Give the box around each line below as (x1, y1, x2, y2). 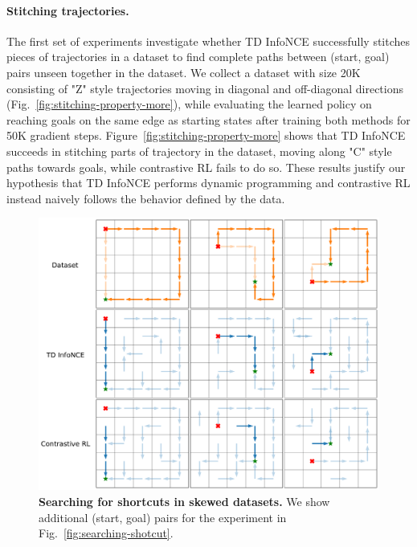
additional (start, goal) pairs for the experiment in (39, 508, 287, 525)
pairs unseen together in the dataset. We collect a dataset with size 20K (6, 63, 361, 80)
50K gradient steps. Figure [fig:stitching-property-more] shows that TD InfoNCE (6, 127, 406, 144)
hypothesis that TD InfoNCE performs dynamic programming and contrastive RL (6, 174, 411, 191)
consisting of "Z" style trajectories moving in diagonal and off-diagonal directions (6, 80, 403, 96)
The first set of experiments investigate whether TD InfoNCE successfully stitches (6, 32, 411, 49)
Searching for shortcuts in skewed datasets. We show (39, 493, 330, 510)
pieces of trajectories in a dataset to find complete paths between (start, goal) (6, 48, 390, 65)
